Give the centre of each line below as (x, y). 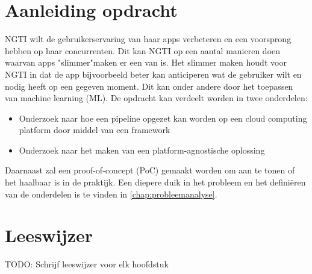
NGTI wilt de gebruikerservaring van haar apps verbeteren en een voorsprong (148, 39)
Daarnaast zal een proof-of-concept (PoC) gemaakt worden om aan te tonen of (150, 170)
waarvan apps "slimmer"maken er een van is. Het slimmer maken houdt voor (146, 62)
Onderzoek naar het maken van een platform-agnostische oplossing (142, 150)
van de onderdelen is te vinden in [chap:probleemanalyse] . (111, 194)
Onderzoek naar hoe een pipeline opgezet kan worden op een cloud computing (163, 118)
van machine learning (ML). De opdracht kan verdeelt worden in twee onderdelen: (156, 98)
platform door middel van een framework (95, 130)
